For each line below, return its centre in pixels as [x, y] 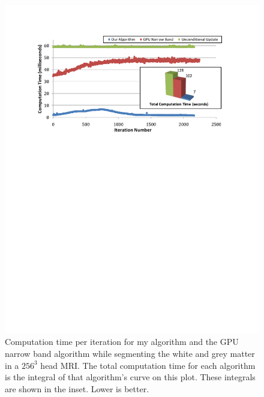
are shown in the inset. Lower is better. [77, 388]
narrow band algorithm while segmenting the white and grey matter [130, 354]
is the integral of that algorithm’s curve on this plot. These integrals [130, 377]
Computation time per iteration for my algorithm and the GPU [122, 342]
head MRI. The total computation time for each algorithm [148, 365]
